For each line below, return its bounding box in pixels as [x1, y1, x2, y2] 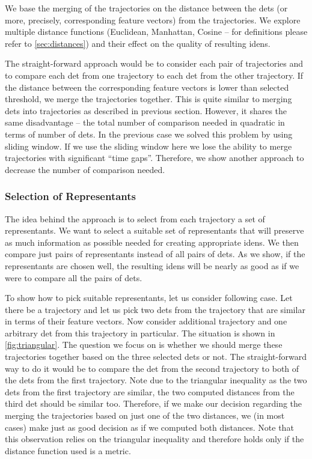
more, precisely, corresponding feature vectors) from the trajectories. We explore [5, 13, 301, 26]
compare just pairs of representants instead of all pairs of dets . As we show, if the [5, 248, 305, 260]
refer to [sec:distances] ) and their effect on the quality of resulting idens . [5, 37, 271, 49]
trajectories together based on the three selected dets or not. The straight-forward [5, 350, 307, 363]
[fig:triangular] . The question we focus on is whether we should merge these [5, 338, 283, 351]
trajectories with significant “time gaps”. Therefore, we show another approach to [5, 151, 304, 164]
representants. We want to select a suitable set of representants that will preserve [5, 224, 304, 237]
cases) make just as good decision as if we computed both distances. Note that [5, 421, 294, 433]
